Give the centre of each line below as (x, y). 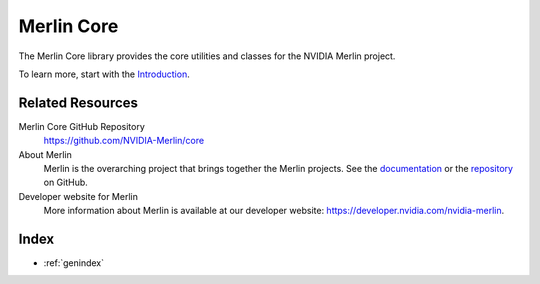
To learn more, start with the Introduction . (104, 74)
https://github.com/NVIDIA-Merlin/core (124, 141)
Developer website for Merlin (78, 196)
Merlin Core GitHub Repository (81, 126)
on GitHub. (66, 182)
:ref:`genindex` (74, 263)
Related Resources (78, 102)
